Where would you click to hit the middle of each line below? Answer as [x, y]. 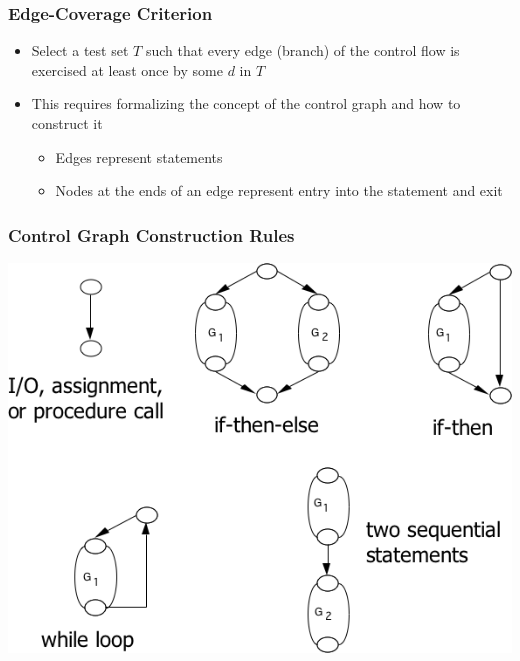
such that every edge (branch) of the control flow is [302, 50]
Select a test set [80, 50]
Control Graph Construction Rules [151, 234]
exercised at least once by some [127, 69]
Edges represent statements [139, 156]
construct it [67, 123]
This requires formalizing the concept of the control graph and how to [246, 103]
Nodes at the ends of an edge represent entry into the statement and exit [279, 190]
